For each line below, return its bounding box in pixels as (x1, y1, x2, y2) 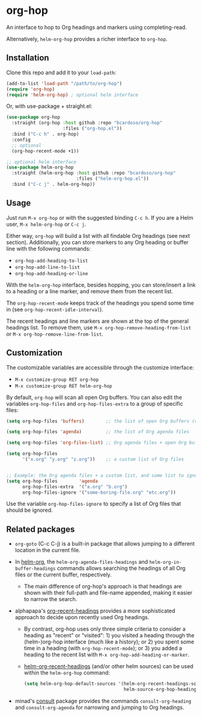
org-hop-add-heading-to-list (14, 258, 88, 264)
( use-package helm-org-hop (6, 164, 74, 171)
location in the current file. (14, 547, 81, 554)
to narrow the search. (23, 596, 78, 603)
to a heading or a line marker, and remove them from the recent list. (6, 287, 173, 295)
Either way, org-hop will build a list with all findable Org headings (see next (6, 232, 191, 239)
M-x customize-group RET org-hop (14, 377, 99, 383)
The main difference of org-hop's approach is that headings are (23, 583, 182, 590)
